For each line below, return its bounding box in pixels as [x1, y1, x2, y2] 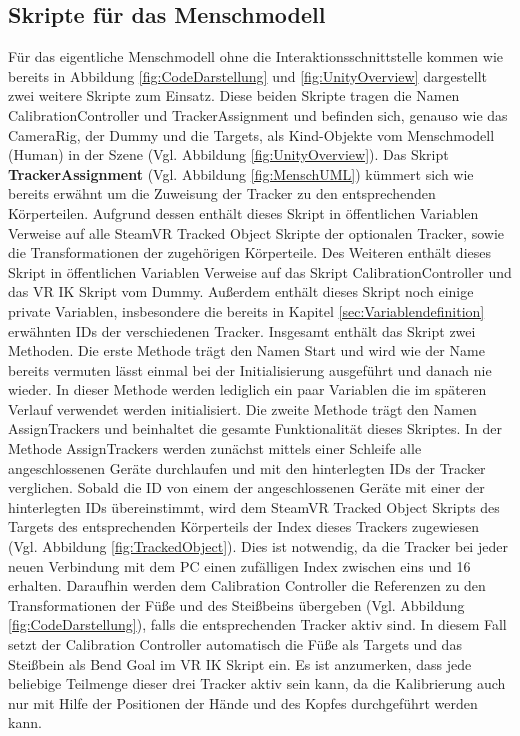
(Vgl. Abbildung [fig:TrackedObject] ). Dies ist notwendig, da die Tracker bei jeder [8, 536, 508, 557]
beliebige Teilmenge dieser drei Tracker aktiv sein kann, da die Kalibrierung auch [8, 673, 506, 694]
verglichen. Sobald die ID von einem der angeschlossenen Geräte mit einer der [8, 477, 485, 498]
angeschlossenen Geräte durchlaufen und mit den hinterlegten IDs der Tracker [8, 457, 486, 478]
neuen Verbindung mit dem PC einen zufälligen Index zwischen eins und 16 [8, 555, 471, 576]
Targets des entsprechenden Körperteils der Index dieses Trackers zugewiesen [8, 516, 479, 537]
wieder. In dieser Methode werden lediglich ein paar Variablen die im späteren [8, 379, 487, 400]
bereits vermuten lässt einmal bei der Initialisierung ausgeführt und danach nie [8, 359, 492, 380]
